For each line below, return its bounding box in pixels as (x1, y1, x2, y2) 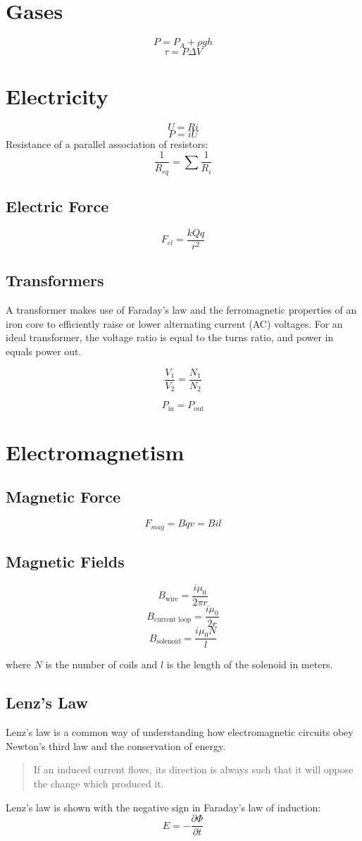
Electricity (6, 81, 108, 110)
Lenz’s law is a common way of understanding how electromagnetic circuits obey (6, 725, 354, 739)
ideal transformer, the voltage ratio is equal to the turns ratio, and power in (6, 330, 334, 345)
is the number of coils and (45, 657, 158, 672)
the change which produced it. (33, 775, 164, 790)
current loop (154, 616, 192, 624)
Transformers (6, 269, 104, 291)
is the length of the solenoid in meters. (166, 657, 333, 672)
